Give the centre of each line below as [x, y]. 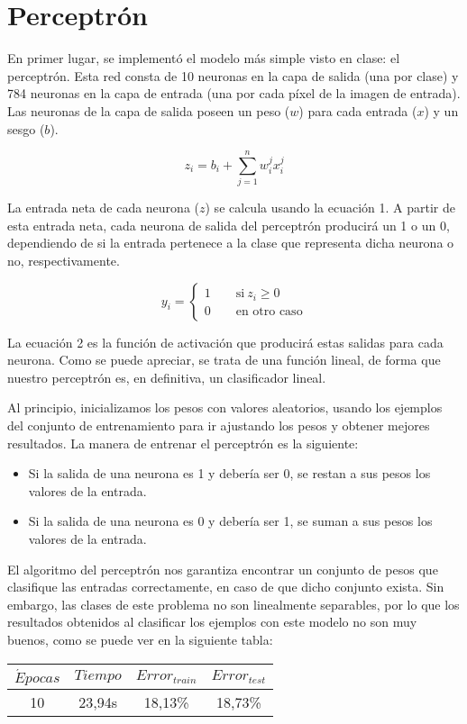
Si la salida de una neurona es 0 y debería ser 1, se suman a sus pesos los [230, 521]
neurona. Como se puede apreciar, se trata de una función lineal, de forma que [224, 360]
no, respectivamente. [64, 260]
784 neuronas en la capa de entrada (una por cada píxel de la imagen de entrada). [234, 93]
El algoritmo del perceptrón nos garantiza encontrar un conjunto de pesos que [223, 569]
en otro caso [269, 311]
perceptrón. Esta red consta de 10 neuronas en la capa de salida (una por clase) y [233, 75]
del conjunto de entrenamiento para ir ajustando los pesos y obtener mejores [219, 425]
